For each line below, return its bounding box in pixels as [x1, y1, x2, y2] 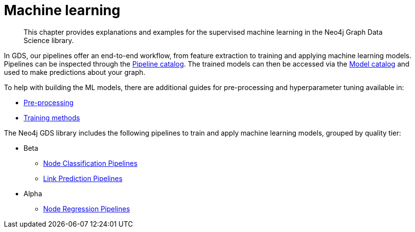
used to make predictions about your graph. [4, 68, 146, 76]
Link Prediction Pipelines [43, 174, 123, 183]
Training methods [24, 113, 80, 122]
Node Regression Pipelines [43, 204, 130, 213]
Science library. [24, 36, 74, 45]
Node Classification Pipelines [43, 159, 138, 167]
